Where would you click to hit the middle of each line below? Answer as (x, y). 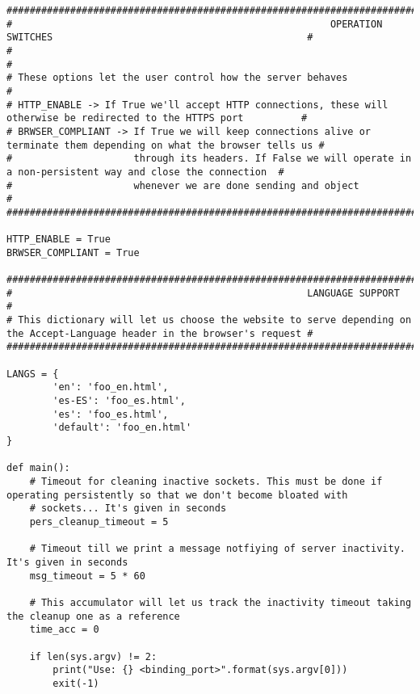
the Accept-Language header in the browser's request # (160, 333)
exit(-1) (76, 683)
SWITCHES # (160, 38)
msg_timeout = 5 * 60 (87, 576)
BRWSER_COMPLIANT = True (73, 252)
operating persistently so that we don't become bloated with (177, 495)
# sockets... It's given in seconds (128, 509)
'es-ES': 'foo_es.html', (119, 401)
